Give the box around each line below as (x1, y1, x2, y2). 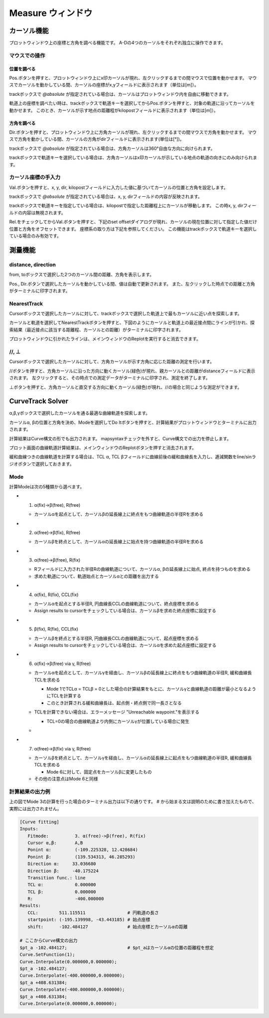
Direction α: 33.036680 (27, 861, 97, 867)
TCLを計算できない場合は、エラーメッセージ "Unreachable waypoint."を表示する (34, 709, 200, 715)
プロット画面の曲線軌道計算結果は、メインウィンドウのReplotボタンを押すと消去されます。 (9, 445, 197, 451)
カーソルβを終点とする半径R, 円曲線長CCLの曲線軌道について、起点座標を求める (34, 635, 199, 641)
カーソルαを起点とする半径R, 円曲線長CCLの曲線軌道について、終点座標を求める (34, 601, 199, 607)
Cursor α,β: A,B (27, 840, 83, 846)
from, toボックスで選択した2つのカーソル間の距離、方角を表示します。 (9, 272, 154, 278)
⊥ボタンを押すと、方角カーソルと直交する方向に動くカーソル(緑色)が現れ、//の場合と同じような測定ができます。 (9, 384, 242, 390)
